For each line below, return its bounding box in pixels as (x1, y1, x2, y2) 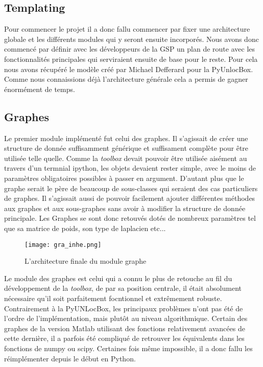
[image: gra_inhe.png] (25, 241, 102, 248)
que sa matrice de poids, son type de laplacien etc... (4, 222, 166, 233)
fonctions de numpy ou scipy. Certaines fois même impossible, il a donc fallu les (4, 342, 253, 353)
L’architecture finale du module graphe (25, 256, 147, 266)
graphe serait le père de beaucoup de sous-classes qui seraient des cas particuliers (4, 182, 258, 193)
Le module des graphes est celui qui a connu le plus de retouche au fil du (4, 272, 232, 283)
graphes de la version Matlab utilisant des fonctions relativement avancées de (4, 323, 245, 333)
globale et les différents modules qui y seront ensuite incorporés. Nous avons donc (4, 33, 259, 44)
